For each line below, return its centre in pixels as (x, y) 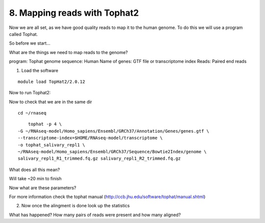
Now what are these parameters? (43, 188)
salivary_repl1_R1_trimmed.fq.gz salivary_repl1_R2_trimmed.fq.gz (99, 159)
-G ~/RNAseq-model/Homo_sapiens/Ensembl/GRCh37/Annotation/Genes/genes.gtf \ (114, 131)
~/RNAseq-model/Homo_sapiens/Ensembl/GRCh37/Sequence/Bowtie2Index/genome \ (112, 152)
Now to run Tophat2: (30, 93)
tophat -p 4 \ (45, 124)
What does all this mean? (34, 169)
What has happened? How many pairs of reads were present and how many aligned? (95, 215)
